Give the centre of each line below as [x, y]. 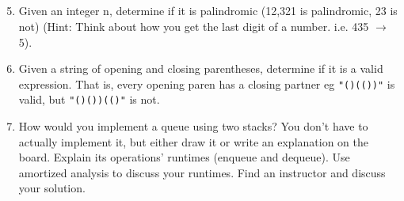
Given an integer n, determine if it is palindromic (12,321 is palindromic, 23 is [208, 11]
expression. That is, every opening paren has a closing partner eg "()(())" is [207, 83]
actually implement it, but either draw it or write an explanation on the [193, 141]
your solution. [52, 188]
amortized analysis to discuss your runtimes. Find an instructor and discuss [202, 172]
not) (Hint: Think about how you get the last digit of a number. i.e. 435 [194, 26]
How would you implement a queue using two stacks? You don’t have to [193, 126]
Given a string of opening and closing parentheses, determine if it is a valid [201, 68]
